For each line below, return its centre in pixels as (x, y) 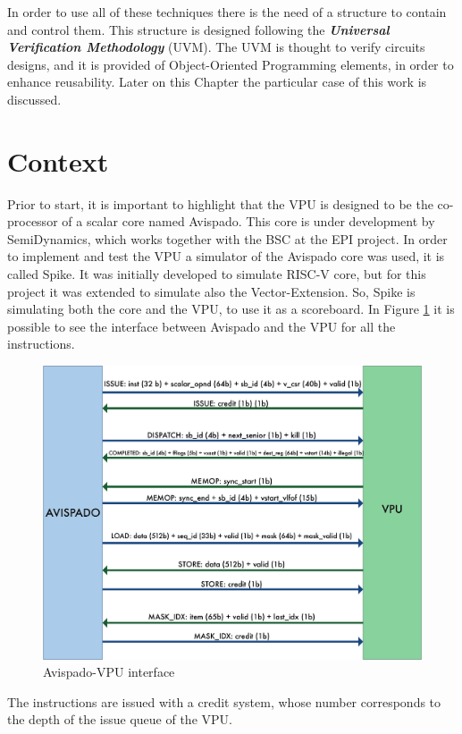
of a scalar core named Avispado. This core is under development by (248, 221)
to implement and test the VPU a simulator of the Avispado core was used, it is (226, 256)
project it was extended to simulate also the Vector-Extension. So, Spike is (211, 291)
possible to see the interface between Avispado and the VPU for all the (202, 326)
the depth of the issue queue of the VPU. (120, 719)
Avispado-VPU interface (109, 672)
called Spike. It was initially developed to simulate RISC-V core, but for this (217, 274)
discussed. (34, 99)
